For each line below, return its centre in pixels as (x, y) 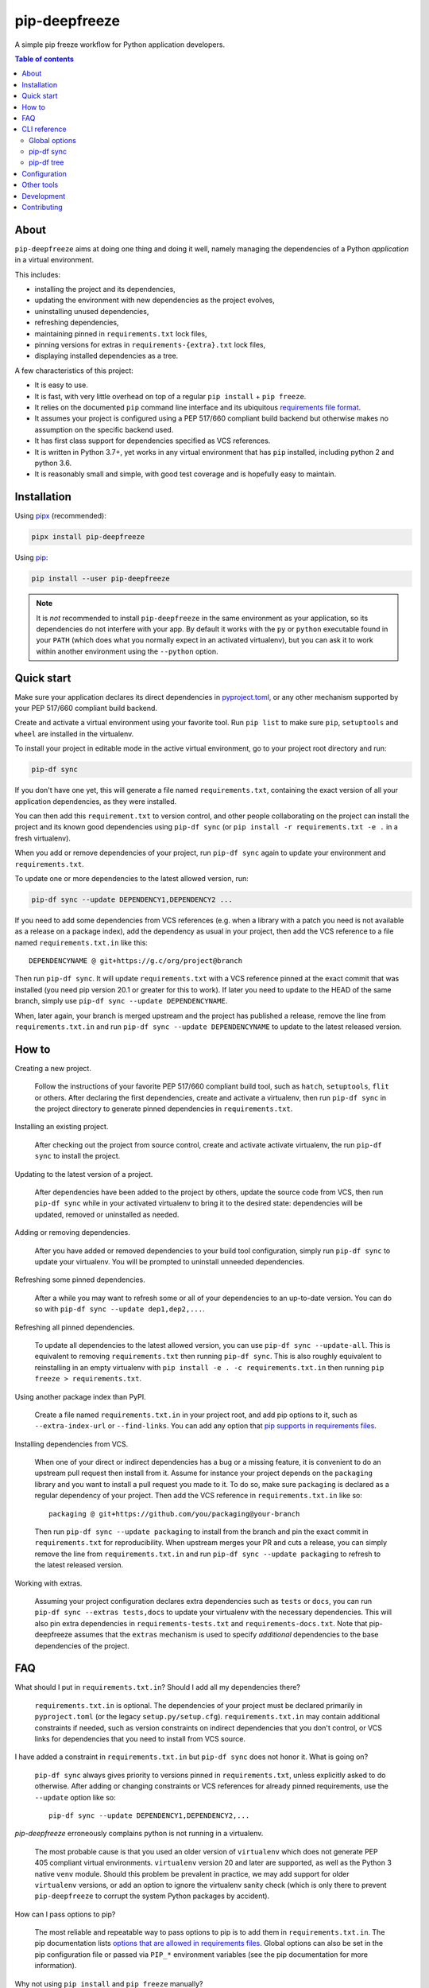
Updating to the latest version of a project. (84, 1174)
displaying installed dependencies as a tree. (106, 356)
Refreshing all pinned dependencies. (75, 1327)
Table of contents (44, 59)
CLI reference (44, 129)
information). (56, 1966)
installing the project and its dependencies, (105, 289)
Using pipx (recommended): (60, 516)
